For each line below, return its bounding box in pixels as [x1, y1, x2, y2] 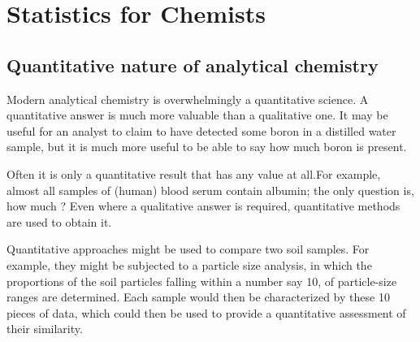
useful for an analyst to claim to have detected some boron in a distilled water [6, 122, 396, 139]
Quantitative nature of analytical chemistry [6, 52, 379, 77]
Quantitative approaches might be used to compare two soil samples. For [6, 240, 370, 258]
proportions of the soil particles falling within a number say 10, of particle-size [6, 272, 397, 289]
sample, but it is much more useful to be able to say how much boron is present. [6, 138, 407, 155]
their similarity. [6, 320, 83, 337]
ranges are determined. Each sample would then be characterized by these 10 [6, 288, 390, 305]
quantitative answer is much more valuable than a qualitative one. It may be [6, 106, 388, 123]
